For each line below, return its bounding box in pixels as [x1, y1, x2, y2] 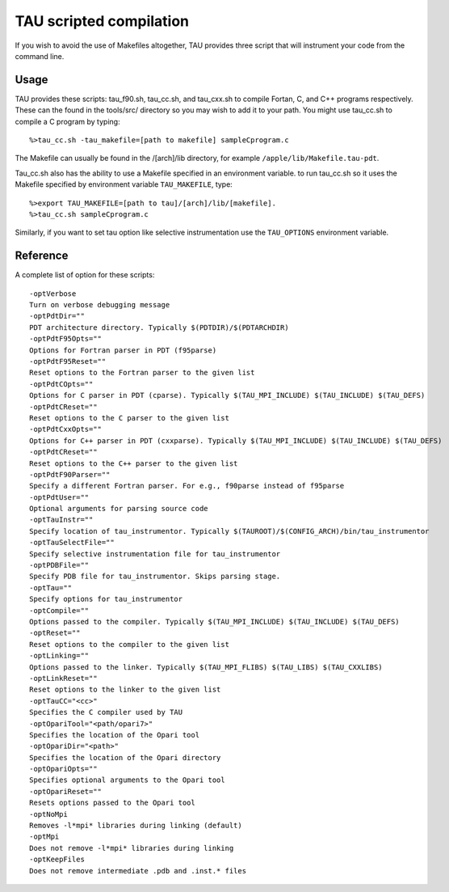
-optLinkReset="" [29, 674, 98, 683]
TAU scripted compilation [15, 12, 190, 30]
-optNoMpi [29, 810, 68, 818]
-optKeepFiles [29, 855, 85, 865]
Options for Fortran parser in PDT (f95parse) [29, 345, 217, 355]
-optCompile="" [29, 606, 90, 615]
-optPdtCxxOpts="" [29, 425, 103, 434]
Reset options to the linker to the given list [29, 685, 221, 695]
